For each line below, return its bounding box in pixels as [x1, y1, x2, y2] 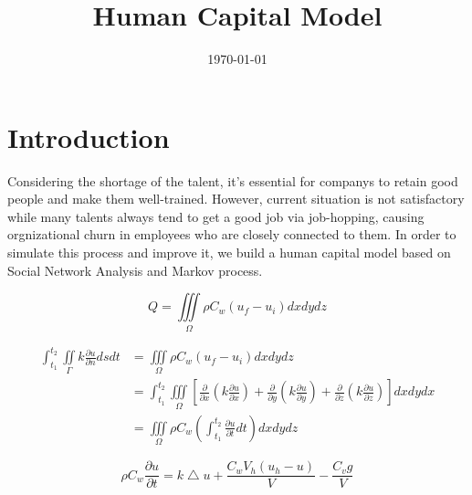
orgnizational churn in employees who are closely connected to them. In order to [7, 225, 456, 244]
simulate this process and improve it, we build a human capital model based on [7, 243, 451, 262]
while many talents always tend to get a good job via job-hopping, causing [7, 206, 425, 226]
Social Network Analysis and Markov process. [7, 260, 263, 279]
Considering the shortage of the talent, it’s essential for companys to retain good [7, 171, 458, 190]
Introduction [7, 118, 170, 155]
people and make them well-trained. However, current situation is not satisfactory [7, 189, 465, 208]
